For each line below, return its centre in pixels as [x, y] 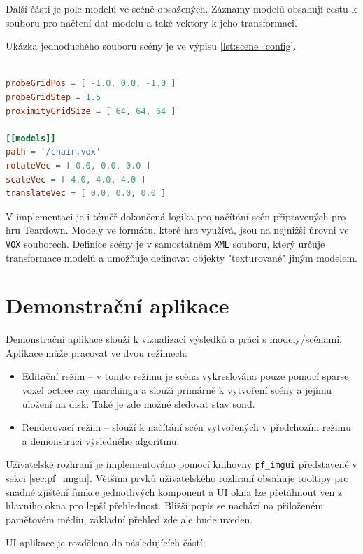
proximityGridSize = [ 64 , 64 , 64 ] [91, 111]
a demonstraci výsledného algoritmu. [101, 440]
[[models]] [31, 138]
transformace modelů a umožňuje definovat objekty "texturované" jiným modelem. [182, 257]
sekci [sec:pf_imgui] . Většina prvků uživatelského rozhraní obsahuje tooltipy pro [177, 478]
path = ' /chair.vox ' [54, 152]
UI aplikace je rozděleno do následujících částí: [106, 542]
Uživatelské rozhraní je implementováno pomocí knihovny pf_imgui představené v [181, 464]
